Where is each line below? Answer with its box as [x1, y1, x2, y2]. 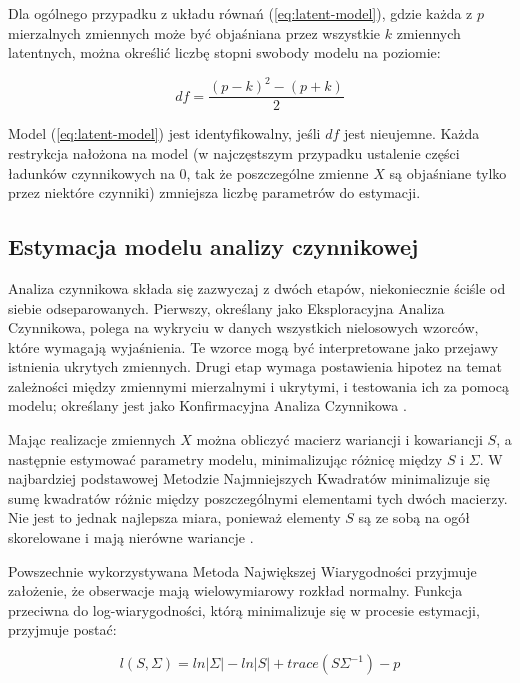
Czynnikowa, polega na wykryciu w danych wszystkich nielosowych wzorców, [8, 317, 479, 338]
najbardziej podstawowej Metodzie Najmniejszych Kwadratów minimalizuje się [8, 468, 490, 489]
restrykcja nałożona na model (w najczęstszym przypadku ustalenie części [8, 142, 460, 163]
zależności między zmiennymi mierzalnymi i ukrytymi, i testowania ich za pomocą [8, 375, 510, 396]
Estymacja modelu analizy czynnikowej [8, 231, 419, 262]
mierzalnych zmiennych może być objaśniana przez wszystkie [8, 22, 381, 43]
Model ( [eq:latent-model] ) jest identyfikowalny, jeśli [8, 123, 321, 144]
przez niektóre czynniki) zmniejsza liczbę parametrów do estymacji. [8, 182, 421, 203]
